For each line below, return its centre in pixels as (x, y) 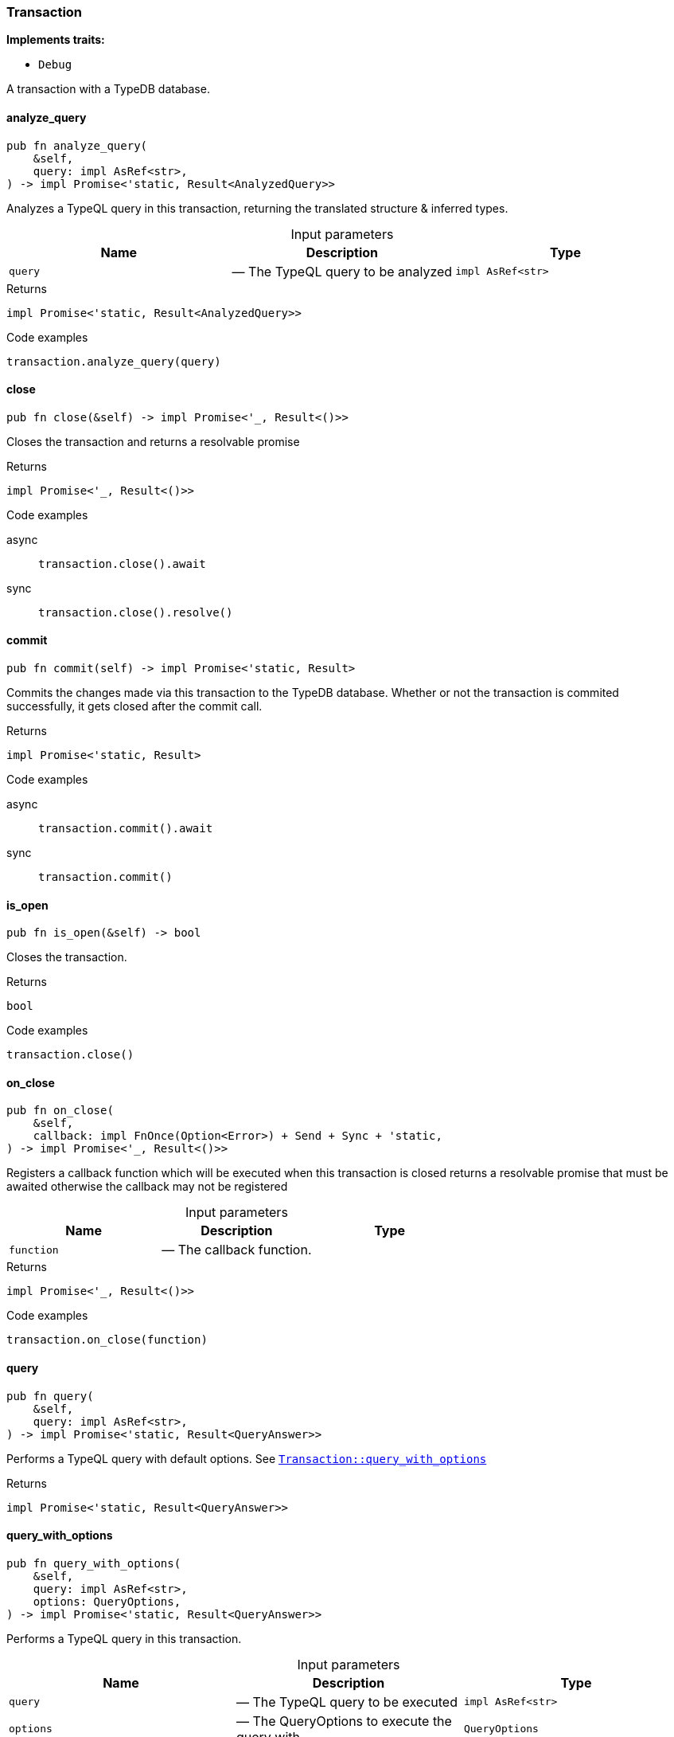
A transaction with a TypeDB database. (108, 89)
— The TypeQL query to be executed (347, 1702)
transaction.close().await (122, 563)
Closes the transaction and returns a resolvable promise (153, 441)
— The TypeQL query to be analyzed (342, 271)
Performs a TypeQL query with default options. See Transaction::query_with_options (247, 1458)
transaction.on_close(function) (107, 1340)
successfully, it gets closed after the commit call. (134, 706)
